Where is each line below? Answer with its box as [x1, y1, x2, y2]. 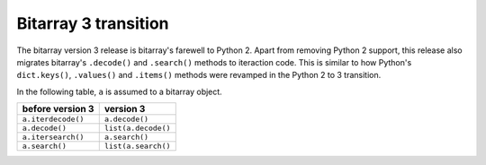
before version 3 [22, 103, 94, 116]
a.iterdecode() [22, 115, 85, 125]
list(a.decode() [103, 124, 171, 134]
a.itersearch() [22, 133, 85, 143]
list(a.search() [103, 142, 171, 152]
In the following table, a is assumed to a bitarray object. [16, 86, 222, 97]
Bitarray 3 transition [16, 13, 170, 33]
